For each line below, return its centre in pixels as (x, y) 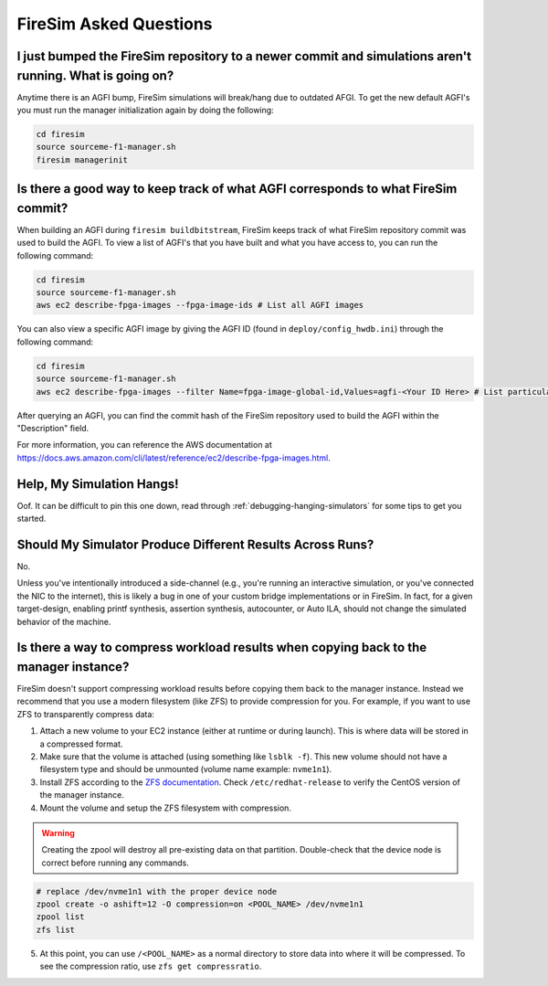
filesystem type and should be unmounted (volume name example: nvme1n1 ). (186, 769)
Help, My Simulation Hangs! (98, 484)
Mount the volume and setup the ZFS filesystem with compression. (166, 808)
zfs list (56, 929)
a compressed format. (81, 744)
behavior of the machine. (64, 621)
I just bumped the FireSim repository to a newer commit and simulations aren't (244, 56)
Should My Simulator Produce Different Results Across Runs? (195, 544)
